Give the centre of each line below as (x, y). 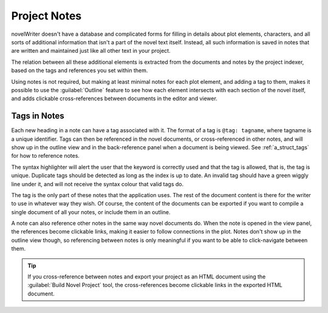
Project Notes (46, 16)
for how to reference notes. (46, 156)
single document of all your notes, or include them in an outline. (91, 212)
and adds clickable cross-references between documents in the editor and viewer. (114, 99)
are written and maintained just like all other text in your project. (91, 51)
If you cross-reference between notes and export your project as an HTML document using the (147, 277)
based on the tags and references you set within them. (80, 70)
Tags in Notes (38, 116)
